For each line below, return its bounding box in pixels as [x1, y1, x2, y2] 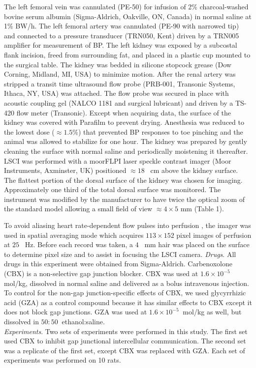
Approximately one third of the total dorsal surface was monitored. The [4, 184, 221, 195]
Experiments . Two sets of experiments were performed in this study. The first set [4, 326, 248, 336]
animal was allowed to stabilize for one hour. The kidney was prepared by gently [4, 136, 247, 146]
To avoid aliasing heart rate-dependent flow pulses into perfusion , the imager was [4, 220, 251, 230]
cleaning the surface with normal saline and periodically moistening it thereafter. [4, 145, 248, 156]
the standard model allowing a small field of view [4, 203, 153, 214]
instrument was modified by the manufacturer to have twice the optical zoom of [4, 194, 245, 204]
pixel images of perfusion [176, 229, 252, 240]
